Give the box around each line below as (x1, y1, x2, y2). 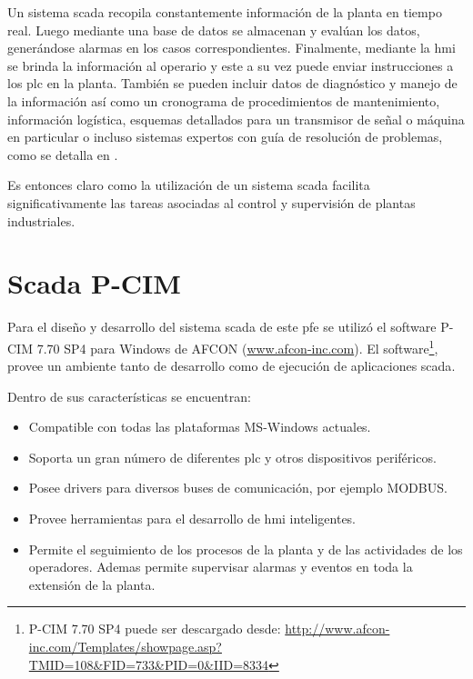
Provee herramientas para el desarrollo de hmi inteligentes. (28, 509, 357, 528)
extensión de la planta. (28, 574, 156, 594)
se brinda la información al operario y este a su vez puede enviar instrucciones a (7, 55, 454, 75)
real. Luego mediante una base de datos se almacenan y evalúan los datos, (7, 20, 420, 39)
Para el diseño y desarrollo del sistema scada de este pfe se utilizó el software (7, 317, 437, 336)
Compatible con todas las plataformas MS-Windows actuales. (28, 417, 371, 436)
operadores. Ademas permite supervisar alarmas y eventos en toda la (28, 557, 413, 576)
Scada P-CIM (7, 265, 181, 302)
